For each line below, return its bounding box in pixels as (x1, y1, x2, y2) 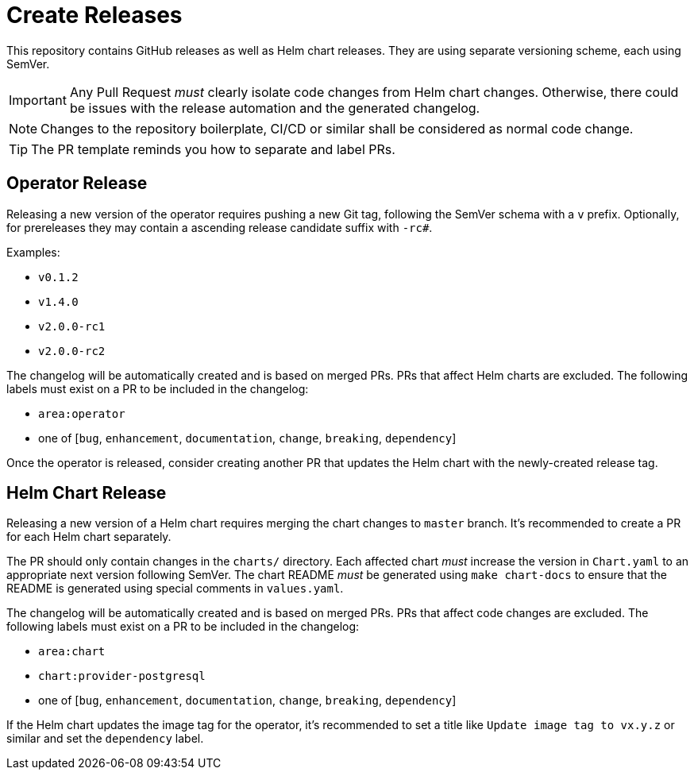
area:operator (38, 407, 125, 420)
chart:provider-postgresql (38, 670, 206, 683)
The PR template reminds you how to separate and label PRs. (31, 141, 395, 157)
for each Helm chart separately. (6, 530, 172, 544)
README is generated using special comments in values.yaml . (6, 581, 344, 596)
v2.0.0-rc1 (38, 319, 106, 333)
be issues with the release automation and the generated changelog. (69, 99, 480, 116)
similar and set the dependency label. (6, 732, 204, 746)
